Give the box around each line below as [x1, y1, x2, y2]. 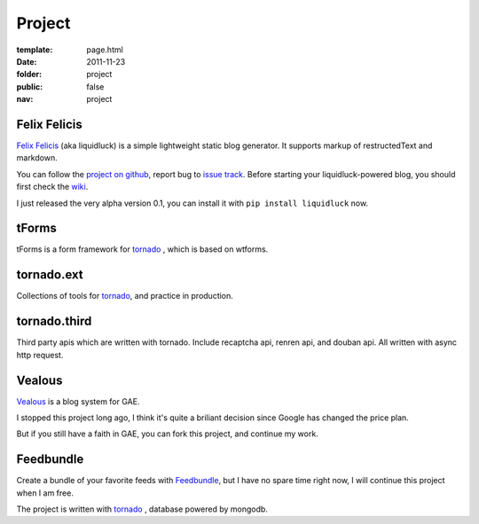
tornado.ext [16, 267, 83, 283]
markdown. [16, 153, 58, 163]
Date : [16, 56, 37, 66]
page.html [86, 44, 123, 55]
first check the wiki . [16, 182, 89, 192]
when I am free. [16, 488, 75, 498]
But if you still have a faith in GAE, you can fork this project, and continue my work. [16, 428, 318, 439]
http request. [16, 349, 64, 360]
